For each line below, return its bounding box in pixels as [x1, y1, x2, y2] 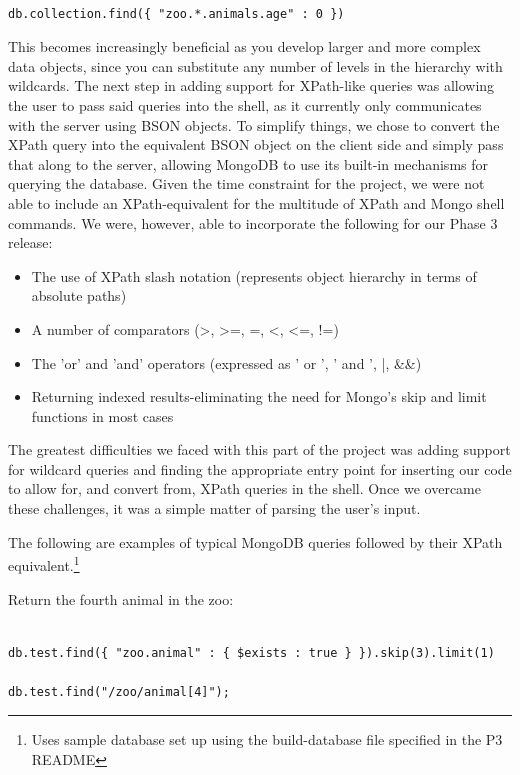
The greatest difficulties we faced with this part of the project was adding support [8, 439, 511, 460]
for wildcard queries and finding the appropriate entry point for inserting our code [8, 458, 512, 479]
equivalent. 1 [8, 552, 80, 575]
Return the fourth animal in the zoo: [8, 588, 234, 609]
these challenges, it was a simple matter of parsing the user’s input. [8, 498, 421, 519]
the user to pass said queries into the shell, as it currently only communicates [8, 94, 482, 115]
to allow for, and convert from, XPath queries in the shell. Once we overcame [8, 478, 482, 499]
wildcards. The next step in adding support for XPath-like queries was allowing [8, 75, 495, 96]
